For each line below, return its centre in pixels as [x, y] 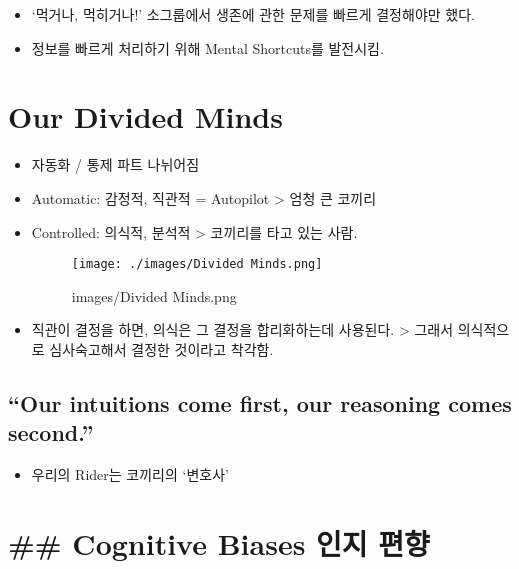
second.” [51, 432]
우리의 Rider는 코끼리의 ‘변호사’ [130, 474]
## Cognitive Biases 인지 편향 [219, 542]
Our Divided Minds [145, 116]
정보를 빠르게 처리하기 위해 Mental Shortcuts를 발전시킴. [207, 47]
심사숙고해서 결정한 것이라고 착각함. [161, 348]
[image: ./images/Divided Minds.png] [197, 264]
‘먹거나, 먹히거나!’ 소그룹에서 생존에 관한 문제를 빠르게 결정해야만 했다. [253, 14]
